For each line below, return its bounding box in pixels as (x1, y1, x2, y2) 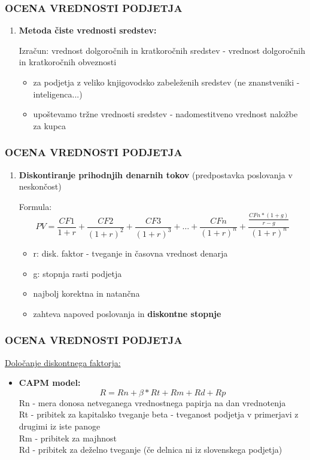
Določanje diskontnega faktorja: (5, 356, 121, 368)
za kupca (33, 119, 66, 132)
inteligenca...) (33, 87, 83, 100)
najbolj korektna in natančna (33, 287, 140, 300)
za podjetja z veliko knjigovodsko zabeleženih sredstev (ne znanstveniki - (33, 76, 300, 88)
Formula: (19, 200, 52, 212)
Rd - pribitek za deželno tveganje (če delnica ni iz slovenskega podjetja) (19, 443, 282, 456)
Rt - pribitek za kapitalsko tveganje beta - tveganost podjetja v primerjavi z (19, 408, 299, 421)
